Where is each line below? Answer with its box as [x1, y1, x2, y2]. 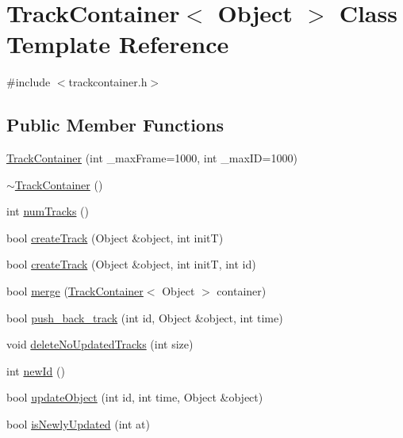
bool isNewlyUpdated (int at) [6, 416, 150, 432]
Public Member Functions [6, 112, 224, 137]
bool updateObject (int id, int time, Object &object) [6, 389, 263, 406]
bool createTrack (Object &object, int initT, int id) [6, 256, 256, 272]
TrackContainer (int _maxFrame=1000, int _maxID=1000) [6, 150, 297, 166]
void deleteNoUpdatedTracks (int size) [6, 336, 194, 352]
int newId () [6, 362, 65, 379]
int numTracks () [6, 203, 89, 219]
